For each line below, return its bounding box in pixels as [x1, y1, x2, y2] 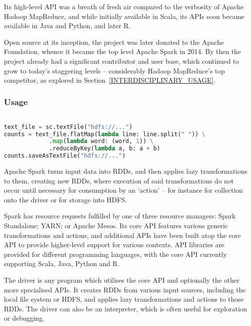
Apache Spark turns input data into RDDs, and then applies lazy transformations [4, 166, 248, 176]
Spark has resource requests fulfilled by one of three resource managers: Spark [4, 211, 236, 221]
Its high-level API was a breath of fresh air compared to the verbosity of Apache [4, 1, 244, 11]
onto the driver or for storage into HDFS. [4, 194, 127, 204]
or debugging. [4, 313, 45, 323]
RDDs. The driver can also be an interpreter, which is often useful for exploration [4, 303, 247, 313]
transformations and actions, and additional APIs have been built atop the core [4, 230, 241, 240]
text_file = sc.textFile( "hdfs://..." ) [4, 123, 133, 130]
